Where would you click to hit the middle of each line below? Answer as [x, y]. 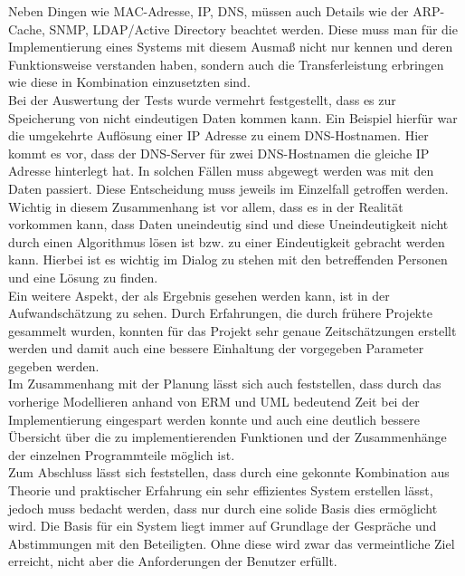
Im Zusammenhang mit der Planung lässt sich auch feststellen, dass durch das [225, 384]
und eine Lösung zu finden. [83, 277]
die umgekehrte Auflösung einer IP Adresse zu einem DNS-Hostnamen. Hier [218, 135]
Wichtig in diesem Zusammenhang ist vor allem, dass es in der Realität [206, 206]
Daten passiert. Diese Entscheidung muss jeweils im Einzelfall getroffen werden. [228, 188]
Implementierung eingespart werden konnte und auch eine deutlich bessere [214, 419]
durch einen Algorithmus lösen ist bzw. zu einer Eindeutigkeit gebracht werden [227, 241]
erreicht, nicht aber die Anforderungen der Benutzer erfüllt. [173, 561]
